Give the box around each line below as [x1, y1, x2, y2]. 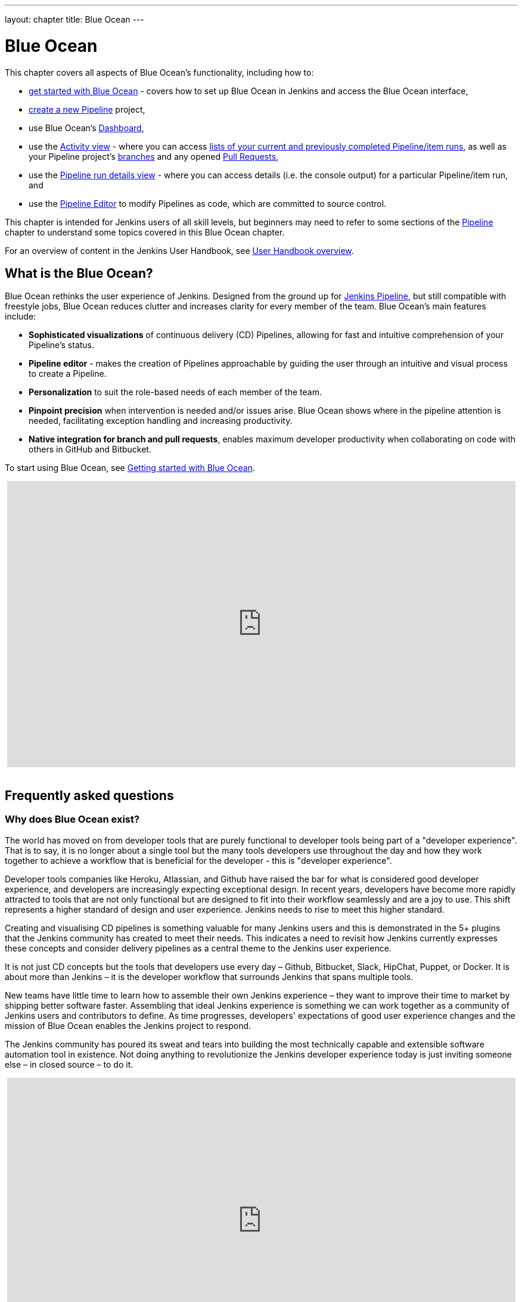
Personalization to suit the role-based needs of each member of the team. [29, 387, 322, 398]
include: [5, 311, 36, 322]
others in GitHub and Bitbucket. [29, 444, 151, 455]
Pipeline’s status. [29, 340, 95, 351]
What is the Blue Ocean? [5, 265, 153, 281]
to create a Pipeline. [29, 368, 107, 379]
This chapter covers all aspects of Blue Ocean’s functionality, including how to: [5, 67, 314, 77]
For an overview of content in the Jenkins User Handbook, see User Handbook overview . [5, 245, 354, 256]
